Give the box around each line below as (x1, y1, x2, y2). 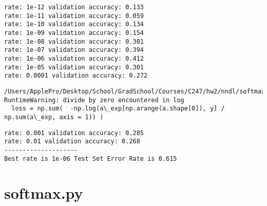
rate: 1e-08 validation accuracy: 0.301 (4, 38, 144, 45)
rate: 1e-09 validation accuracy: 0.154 (4, 29, 144, 36)
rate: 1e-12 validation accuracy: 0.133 (4, 4, 144, 11)
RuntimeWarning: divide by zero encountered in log (4, 96, 184, 104)
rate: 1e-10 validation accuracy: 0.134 (4, 21, 144, 28)
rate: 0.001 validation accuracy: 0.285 (4, 129, 144, 137)
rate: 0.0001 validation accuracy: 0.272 (4, 72, 148, 80)
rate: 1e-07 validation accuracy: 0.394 (4, 46, 144, 54)
